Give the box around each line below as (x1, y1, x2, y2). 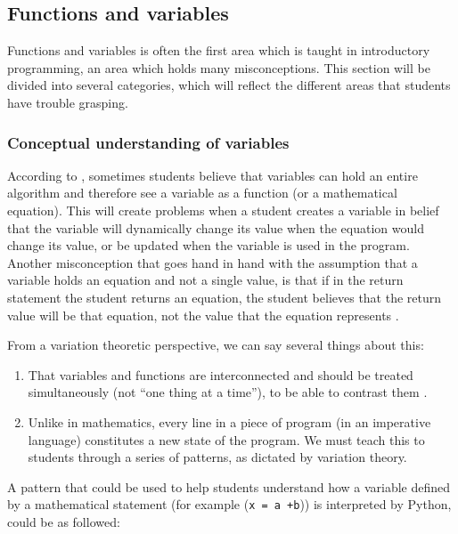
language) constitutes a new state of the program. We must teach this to (28, 430, 425, 449)
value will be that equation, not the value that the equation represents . (7, 305, 399, 324)
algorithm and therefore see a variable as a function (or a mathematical (7, 183, 397, 202)
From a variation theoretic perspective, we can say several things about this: (7, 336, 424, 354)
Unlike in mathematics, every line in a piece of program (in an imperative (28, 412, 431, 431)
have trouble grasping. (7, 93, 128, 111)
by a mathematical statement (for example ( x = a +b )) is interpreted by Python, (7, 495, 452, 514)
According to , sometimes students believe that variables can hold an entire (7, 166, 418, 184)
